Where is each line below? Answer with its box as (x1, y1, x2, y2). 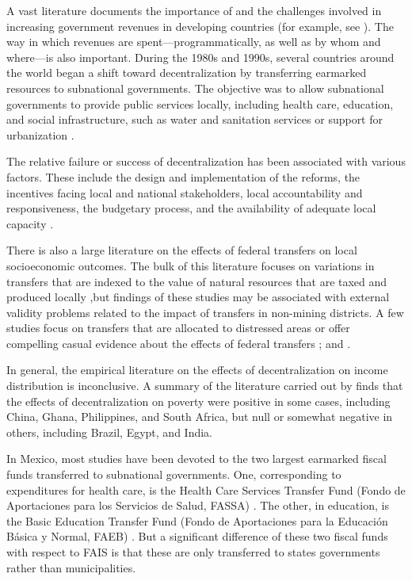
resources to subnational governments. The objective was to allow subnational (6, 79, 384, 96)
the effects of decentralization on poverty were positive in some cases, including (6, 392, 391, 409)
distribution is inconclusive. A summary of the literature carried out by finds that (6, 377, 403, 394)
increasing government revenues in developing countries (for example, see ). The (6, 17, 394, 34)
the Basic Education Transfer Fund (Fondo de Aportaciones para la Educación (6, 512, 388, 529)
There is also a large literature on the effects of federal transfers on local (6, 242, 357, 258)
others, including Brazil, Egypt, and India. (6, 423, 212, 440)
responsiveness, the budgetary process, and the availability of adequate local (6, 200, 376, 216)
